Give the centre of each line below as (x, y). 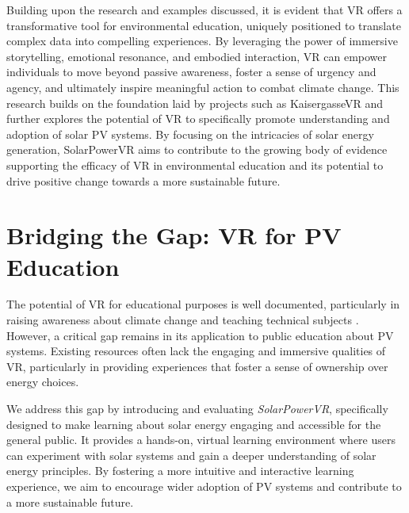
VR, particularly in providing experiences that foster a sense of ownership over (197, 366)
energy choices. (43, 382)
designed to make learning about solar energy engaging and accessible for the (194, 424)
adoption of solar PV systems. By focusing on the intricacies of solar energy (190, 134)
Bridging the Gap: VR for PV (174, 235)
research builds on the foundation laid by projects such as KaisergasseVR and (195, 103)
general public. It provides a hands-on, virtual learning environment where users (201, 440)
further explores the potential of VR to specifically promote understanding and (198, 119)
